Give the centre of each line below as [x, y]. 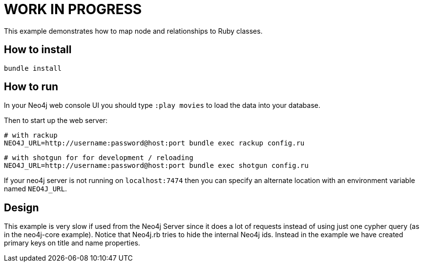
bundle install [33, 68]
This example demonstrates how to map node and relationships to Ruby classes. [133, 31]
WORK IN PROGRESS [73, 9]
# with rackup [31, 135]
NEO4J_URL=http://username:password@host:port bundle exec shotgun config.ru [156, 166]
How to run [31, 87]
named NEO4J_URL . [35, 189]
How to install [38, 50]
